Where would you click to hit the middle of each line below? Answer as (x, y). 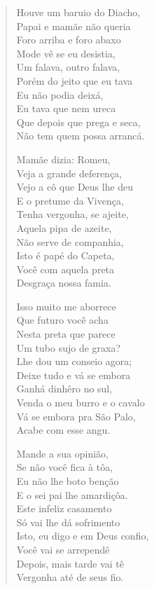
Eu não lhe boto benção (68, 481)
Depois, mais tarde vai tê (70, 563)
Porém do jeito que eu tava (75, 80)
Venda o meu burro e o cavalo (80, 403)
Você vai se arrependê (63, 549)
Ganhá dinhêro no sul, (64, 389)
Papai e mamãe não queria (73, 26)
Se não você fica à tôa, (65, 467)
